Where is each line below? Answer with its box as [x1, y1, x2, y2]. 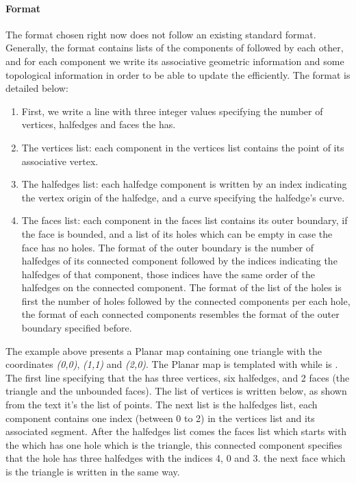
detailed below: [5, 81, 68, 95]
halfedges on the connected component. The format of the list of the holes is [21, 280, 342, 295]
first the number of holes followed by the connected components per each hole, [21, 293, 351, 308]
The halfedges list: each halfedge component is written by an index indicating [21, 177, 347, 191]
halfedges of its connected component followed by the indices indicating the [21, 253, 338, 268]
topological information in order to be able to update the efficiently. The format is [5, 67, 351, 82]
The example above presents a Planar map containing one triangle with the [5, 343, 322, 358]
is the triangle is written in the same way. [5, 465, 180, 479]
